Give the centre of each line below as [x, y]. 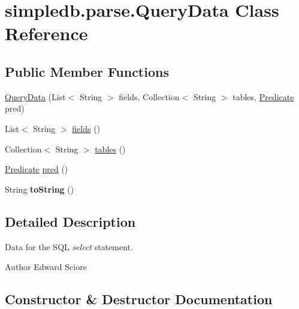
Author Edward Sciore [46, 267]
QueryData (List [35, 96]
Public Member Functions [87, 71]
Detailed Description [70, 221]
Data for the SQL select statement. [69, 246]
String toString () [40, 189]
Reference [46, 33]
